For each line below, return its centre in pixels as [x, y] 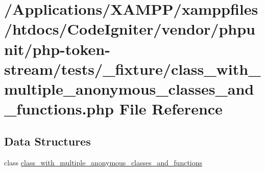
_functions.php [59, 109]
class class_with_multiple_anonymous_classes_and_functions [103, 162]
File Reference [171, 109]
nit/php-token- [57, 49]
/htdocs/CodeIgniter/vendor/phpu [130, 29]
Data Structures [47, 141]
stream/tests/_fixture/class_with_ [132, 68]
